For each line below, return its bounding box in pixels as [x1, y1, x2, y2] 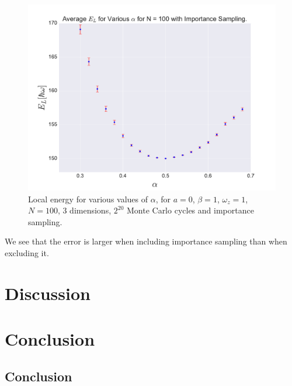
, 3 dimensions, [57, 204, 112, 216]
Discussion [5, 281, 91, 305]
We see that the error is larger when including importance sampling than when [5, 235, 287, 247]
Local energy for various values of [28, 192, 148, 205]
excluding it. [5, 246, 49, 259]
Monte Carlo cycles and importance [126, 204, 254, 216]
